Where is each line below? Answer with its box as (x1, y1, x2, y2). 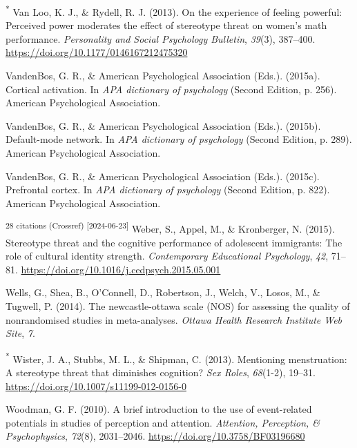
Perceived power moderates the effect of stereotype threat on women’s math (6, 18, 327, 32)
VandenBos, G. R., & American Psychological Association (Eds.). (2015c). (6, 168, 320, 183)
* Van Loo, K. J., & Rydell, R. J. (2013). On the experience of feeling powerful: (6, 3, 342, 19)
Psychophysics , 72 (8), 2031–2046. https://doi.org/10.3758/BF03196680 (6, 429, 305, 443)
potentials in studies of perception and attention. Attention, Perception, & (6, 415, 320, 429)
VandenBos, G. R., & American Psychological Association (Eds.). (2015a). (6, 68, 320, 83)
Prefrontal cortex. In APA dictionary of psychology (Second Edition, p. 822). (6, 182, 330, 197)
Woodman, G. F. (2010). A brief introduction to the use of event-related (6, 402, 312, 416)
